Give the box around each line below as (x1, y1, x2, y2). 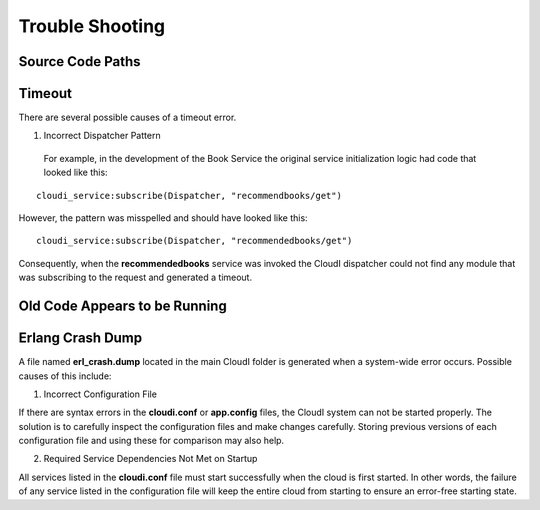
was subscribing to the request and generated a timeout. (18, 271, 253, 284)
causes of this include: (18, 370, 112, 382)
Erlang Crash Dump (18, 330, 143, 347)
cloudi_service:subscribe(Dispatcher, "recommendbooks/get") (36, 190, 342, 201)
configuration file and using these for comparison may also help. (18, 435, 285, 447)
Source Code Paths (18, 53, 141, 70)
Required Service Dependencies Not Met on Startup (43, 453, 258, 465)
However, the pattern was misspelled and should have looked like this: (18, 212, 309, 224)
